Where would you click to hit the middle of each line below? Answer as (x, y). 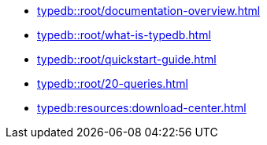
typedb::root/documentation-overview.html (149, 11)
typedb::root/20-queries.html (113, 83)
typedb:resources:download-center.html (142, 108)
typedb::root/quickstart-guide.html (127, 59)
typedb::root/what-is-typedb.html (124, 35)
